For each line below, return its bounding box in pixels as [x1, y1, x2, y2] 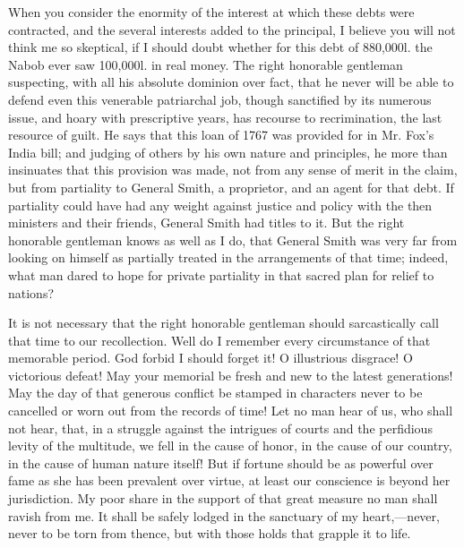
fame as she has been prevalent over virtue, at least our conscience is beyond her [8, 471, 451, 490]
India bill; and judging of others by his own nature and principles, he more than [8, 142, 448, 161]
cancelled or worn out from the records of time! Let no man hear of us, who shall [8, 401, 453, 420]
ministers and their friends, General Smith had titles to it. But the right [8, 213, 405, 232]
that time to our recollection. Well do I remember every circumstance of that [8, 330, 431, 349]
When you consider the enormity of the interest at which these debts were [8, 3, 415, 21]
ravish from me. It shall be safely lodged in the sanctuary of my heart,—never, [8, 506, 440, 525]
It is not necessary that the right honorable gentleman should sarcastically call [8, 313, 439, 332]
